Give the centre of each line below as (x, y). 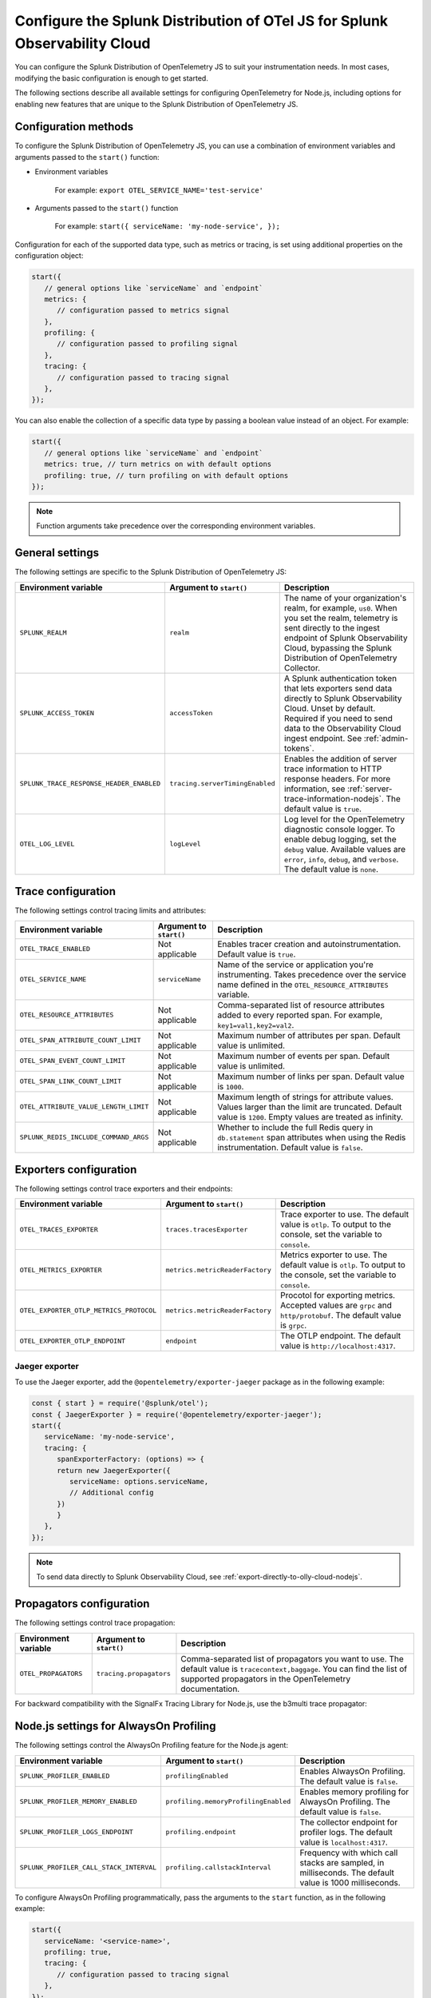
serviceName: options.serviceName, (139, 1481)
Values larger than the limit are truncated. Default (309, 1107)
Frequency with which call (349, 1853)
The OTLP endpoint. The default (340, 1336)
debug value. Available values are (345, 849)
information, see (314, 789)
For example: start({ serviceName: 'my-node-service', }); (168, 226)
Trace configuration (65, 892)
